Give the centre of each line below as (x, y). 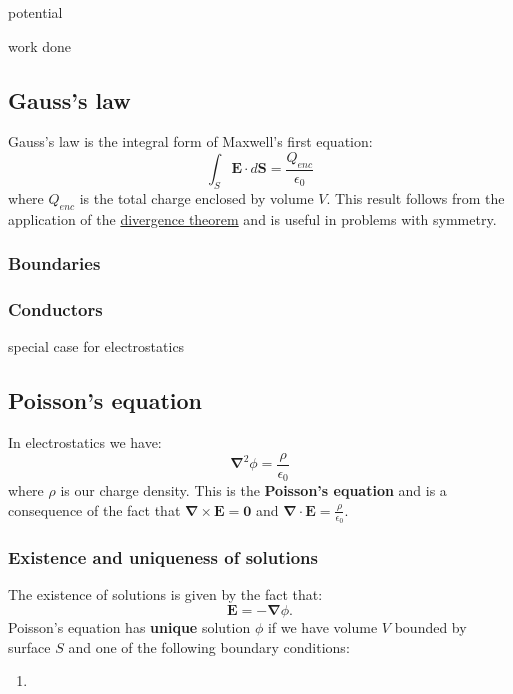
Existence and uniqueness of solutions (163, 557)
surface (29, 646)
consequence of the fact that (94, 509)
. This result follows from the (415, 198)
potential (35, 12)
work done (40, 45)
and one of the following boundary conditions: (209, 646)
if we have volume (322, 627)
